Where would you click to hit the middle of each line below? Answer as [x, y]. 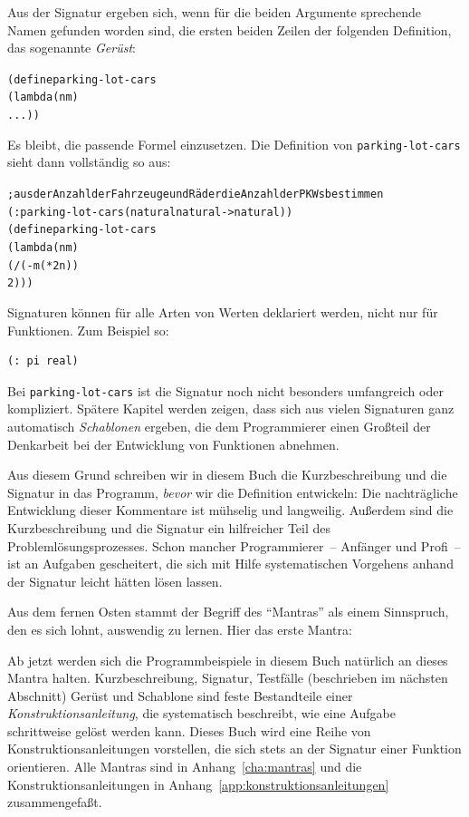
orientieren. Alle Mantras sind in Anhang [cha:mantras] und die [185, 767]
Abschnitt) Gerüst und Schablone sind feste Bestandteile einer [180, 695]
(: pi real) [43, 361]
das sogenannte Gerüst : [72, 48]
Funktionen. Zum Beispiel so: [88, 330]
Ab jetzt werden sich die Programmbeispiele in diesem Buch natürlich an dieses [228, 660]
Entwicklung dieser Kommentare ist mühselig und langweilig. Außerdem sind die [230, 510]
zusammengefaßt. [55, 802]
